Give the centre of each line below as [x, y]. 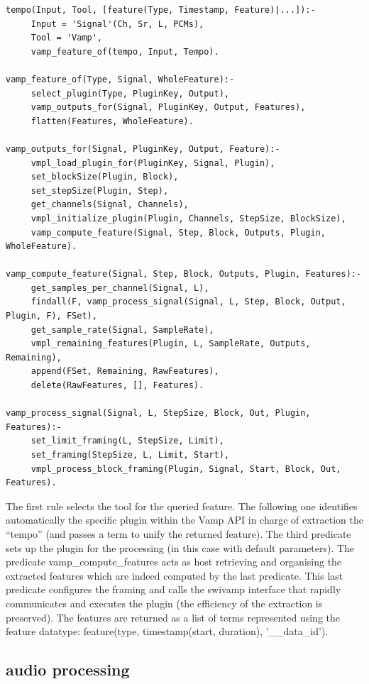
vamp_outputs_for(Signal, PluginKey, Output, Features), [168, 107]
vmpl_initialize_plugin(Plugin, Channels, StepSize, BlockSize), [188, 218]
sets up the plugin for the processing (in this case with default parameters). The [180, 547]
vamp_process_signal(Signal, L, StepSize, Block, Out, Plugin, [158, 413]
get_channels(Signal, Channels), [110, 205]
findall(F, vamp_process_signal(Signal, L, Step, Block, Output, [188, 302]
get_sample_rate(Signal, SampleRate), [122, 330]
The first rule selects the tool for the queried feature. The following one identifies [182, 506]
